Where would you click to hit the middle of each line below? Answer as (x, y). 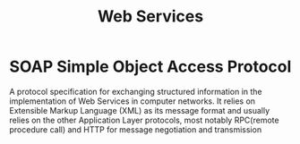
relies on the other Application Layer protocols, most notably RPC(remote (144, 120)
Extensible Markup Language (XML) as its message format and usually (140, 110)
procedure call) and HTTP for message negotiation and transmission (136, 129)
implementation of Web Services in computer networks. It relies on (133, 101)
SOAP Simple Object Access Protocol (150, 67)
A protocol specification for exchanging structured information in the (136, 91)
